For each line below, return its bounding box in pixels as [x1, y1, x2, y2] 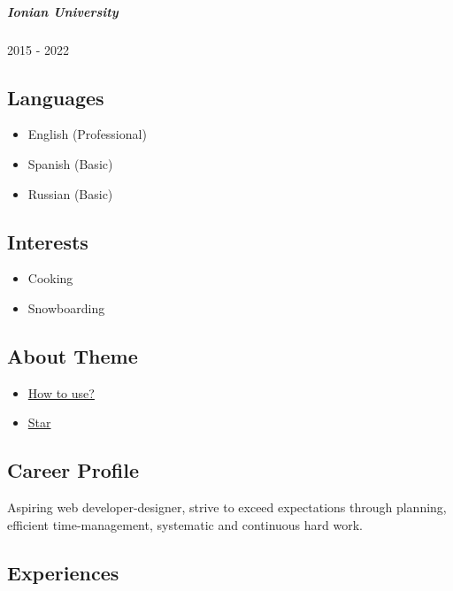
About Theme [7, 342, 138, 369]
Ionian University [7, 2, 119, 20]
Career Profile [7, 457, 139, 484]
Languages [7, 83, 104, 111]
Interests [7, 227, 88, 255]
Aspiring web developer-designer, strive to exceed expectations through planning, [7, 498, 447, 517]
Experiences [7, 558, 119, 586]
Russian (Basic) [27, 184, 113, 203]
